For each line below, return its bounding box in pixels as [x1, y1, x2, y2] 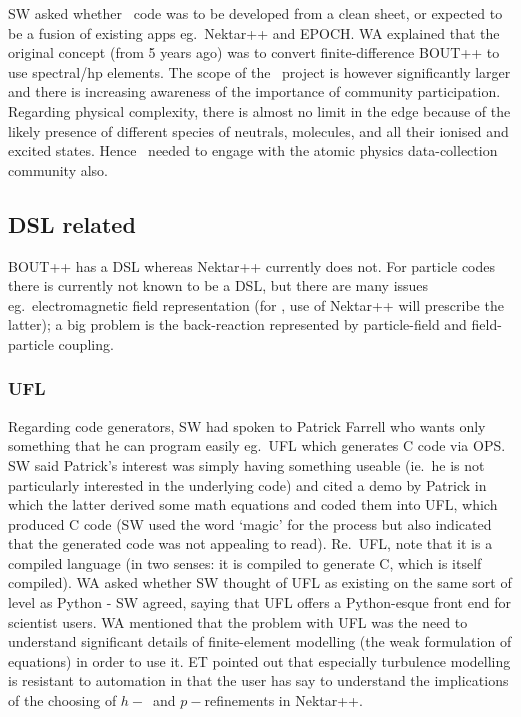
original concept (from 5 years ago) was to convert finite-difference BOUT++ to [8, 42, 500, 63]
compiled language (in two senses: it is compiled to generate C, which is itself [8, 552, 482, 573]
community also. [8, 159, 109, 180]
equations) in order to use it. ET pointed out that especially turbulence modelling [8, 650, 511, 671]
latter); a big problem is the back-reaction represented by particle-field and [8, 314, 467, 335]
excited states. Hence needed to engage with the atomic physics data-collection [8, 140, 498, 161]
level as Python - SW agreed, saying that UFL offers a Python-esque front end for [8, 592, 511, 613]
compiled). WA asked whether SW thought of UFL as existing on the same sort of [8, 572, 512, 593]
